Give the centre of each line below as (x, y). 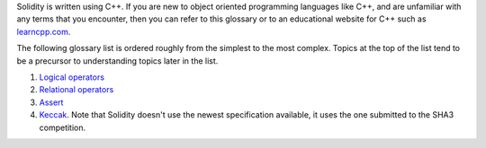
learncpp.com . (44, 31)
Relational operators (76, 90)
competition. (63, 127)
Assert (51, 102)
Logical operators (72, 77)
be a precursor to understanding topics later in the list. (117, 61)
